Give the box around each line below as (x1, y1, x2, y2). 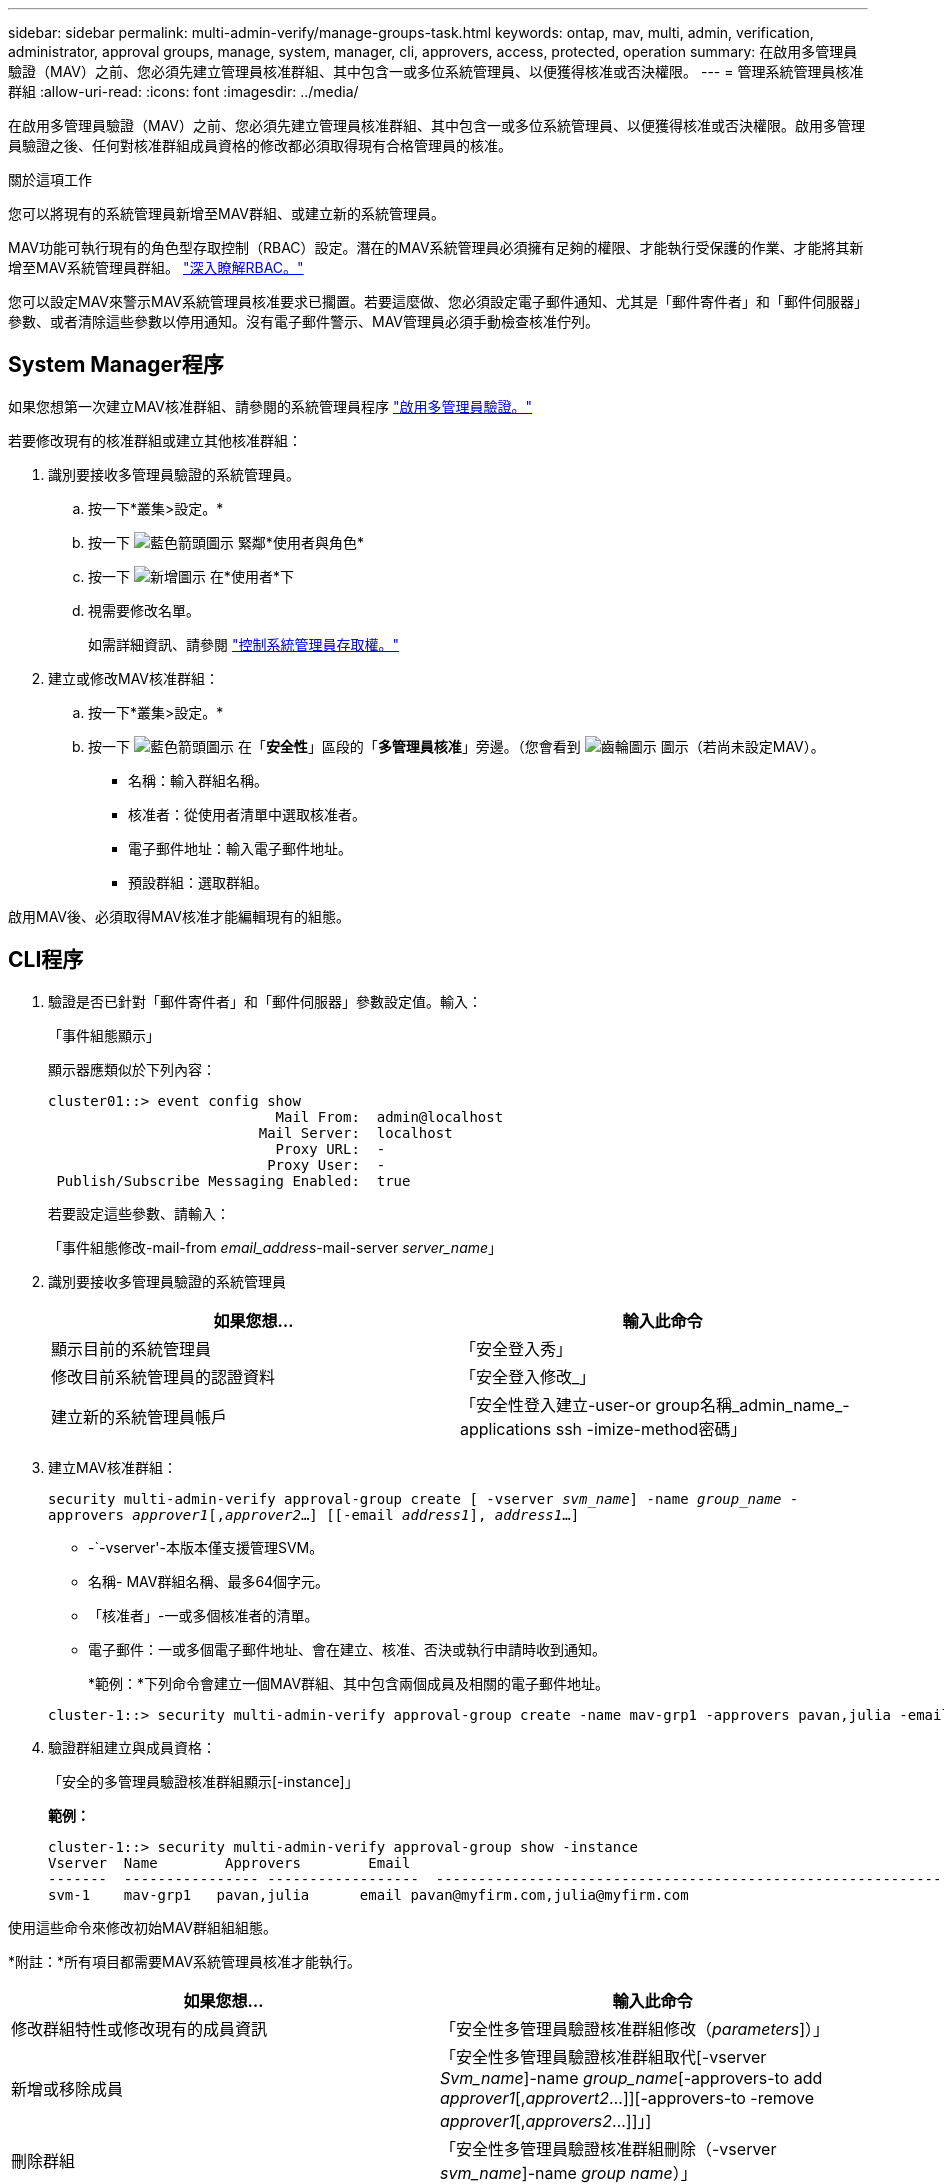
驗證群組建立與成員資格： (48, 1738, 216, 1756)
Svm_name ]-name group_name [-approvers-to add (440, 2067, 823, 2088)
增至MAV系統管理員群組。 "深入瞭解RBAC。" (8, 259, 304, 276)
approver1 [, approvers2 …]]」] (440, 2110, 652, 2131)
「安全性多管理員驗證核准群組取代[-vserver (440, 2046, 767, 2067)
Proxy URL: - (275, 1140, 386, 1157)
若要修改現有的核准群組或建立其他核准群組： (8, 431, 302, 449)
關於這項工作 (8, 171, 92, 188)
